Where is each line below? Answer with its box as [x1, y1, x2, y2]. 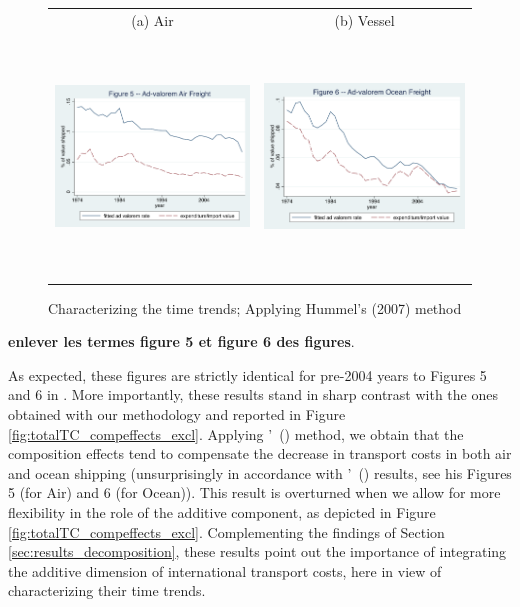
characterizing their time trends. [8, 580, 206, 601]
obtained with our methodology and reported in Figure [8, 404, 346, 425]
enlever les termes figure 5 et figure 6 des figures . [8, 331, 355, 352]
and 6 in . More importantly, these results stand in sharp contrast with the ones [8, 384, 498, 405]
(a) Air [131, 9, 174, 30]
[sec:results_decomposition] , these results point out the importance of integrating [8, 541, 507, 562]
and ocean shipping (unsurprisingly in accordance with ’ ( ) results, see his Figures [8, 462, 512, 483]
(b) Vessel [334, 9, 395, 30]
